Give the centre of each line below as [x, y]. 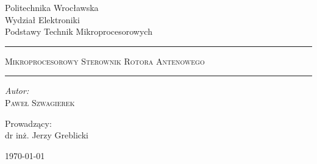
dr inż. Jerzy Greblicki [47, 135]
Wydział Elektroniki [42, 19]
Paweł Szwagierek [40, 102]
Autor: [17, 91]
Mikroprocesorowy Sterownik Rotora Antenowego [105, 61]
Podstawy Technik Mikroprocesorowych [79, 31]
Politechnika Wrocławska [52, 7]
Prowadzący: [28, 123]
